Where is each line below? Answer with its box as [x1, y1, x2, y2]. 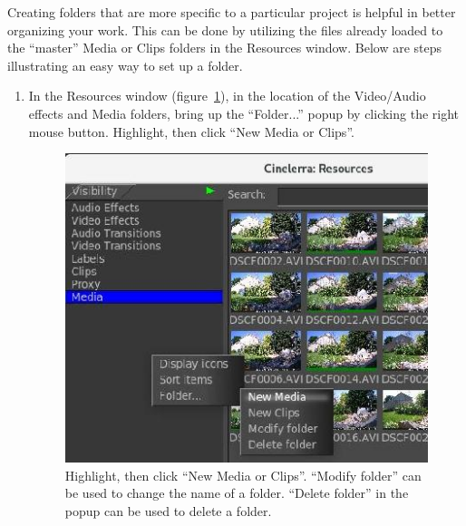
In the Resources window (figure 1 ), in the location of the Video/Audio [28, 86, 426, 105]
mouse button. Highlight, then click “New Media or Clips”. [28, 122, 354, 141]
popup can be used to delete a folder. [64, 501, 272, 520]
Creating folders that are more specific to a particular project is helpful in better [7, 3, 456, 21]
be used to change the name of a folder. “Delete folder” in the [64, 483, 409, 502]
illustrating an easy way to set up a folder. [7, 55, 243, 74]
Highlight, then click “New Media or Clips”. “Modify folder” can [64, 465, 422, 484]
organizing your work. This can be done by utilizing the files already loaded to [7, 20, 443, 39]
